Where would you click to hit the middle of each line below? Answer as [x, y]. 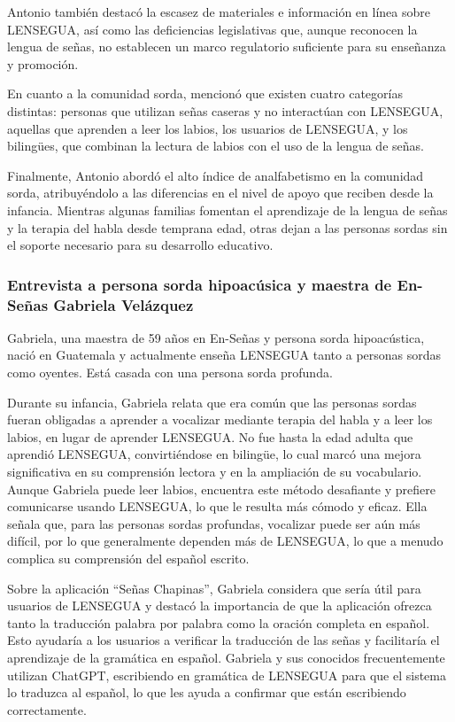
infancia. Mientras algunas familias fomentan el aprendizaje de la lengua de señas [227, 210]
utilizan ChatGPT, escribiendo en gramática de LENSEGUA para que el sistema [227, 675]
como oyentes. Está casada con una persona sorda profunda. [170, 373]
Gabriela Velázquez [123, 304]
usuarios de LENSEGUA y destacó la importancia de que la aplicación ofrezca [220, 606]
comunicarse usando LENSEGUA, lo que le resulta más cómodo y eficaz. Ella [217, 506]
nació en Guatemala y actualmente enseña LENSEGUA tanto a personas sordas [224, 355]
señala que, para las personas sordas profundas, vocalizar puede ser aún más [214, 523]
